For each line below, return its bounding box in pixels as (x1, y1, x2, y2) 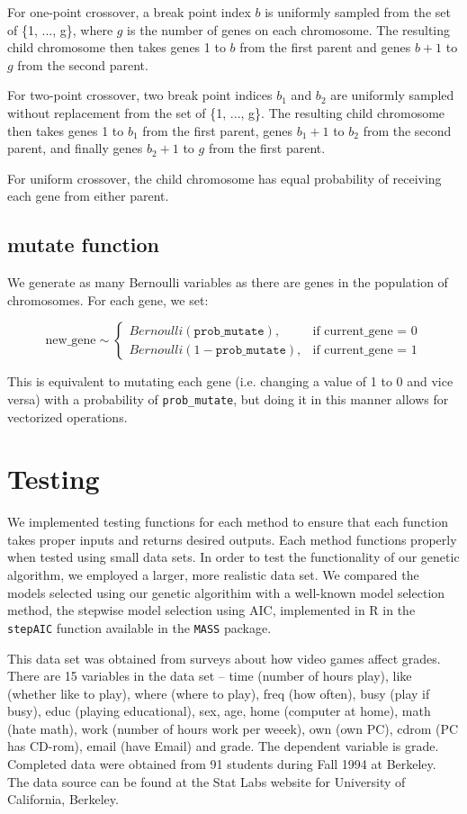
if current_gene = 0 (312, 324, 418, 338)
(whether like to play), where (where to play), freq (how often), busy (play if (7, 683, 430, 702)
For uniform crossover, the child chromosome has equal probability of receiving (7, 168, 442, 187)
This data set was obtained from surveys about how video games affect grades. (7, 648, 441, 667)
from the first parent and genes (239, 38, 411, 57)
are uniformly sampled (330, 86, 454, 104)
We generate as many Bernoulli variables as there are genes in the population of (7, 273, 448, 292)
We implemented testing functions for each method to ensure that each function (7, 512, 448, 531)
